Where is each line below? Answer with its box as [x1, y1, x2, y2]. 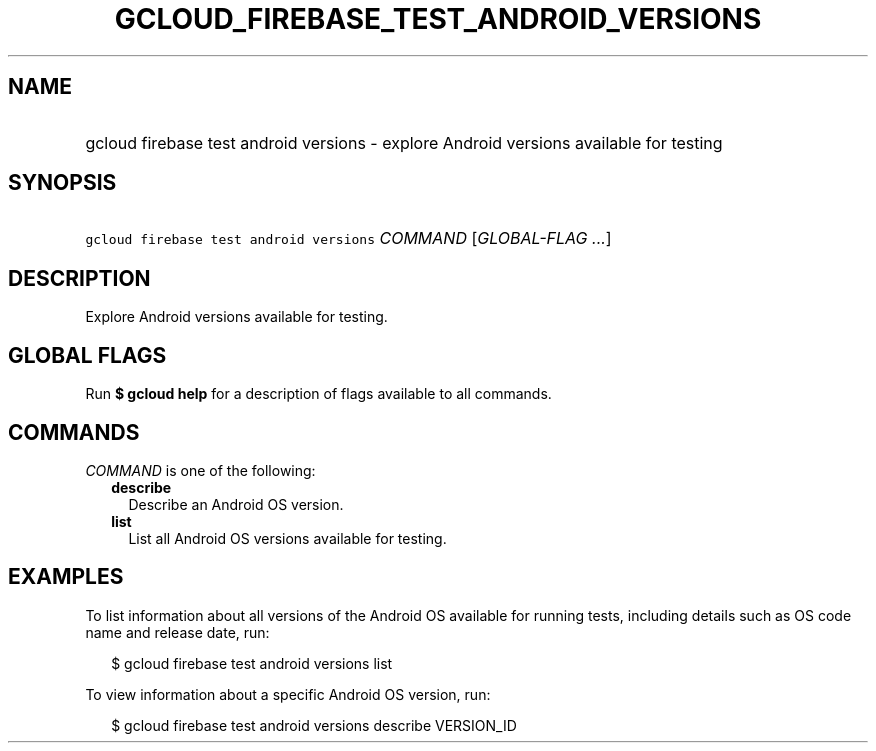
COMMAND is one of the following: [85, 461, 316, 479]
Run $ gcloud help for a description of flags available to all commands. [85, 385, 552, 403]
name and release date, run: [85, 623, 270, 641]
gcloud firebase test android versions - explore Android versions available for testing [85, 132, 723, 153]
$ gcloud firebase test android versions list [111, 654, 393, 672]
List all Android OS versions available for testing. [128, 529, 447, 547]
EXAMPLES [8, 564, 124, 590]
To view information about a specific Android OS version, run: [85, 685, 491, 703]
